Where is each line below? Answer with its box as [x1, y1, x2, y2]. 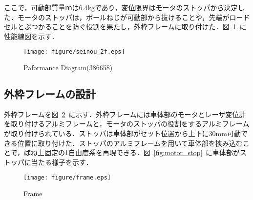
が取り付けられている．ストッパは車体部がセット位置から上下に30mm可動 [4, 128, 241, 139]
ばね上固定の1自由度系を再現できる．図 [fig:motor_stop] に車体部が [24, 147, 240, 158]
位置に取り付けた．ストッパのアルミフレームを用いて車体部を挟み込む [17, 138, 243, 148]
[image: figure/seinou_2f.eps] [23, 48, 125, 56]
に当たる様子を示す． [24, 157, 93, 167]
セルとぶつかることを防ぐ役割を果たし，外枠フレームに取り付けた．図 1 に [4, 21, 247, 32]
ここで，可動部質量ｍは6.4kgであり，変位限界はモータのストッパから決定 [4, 2, 238, 12]
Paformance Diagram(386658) [23, 62, 113, 73]
